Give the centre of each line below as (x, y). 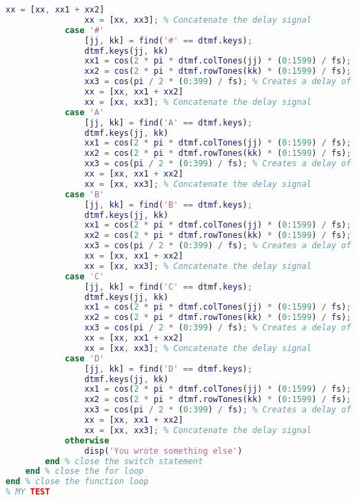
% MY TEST (28, 492)
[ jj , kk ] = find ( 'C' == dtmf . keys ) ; (169, 287)
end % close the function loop (77, 482)
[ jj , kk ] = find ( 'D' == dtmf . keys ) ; (169, 369)
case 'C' (84, 276)
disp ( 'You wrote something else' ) (163, 451)
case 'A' (84, 112)
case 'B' (84, 194)
